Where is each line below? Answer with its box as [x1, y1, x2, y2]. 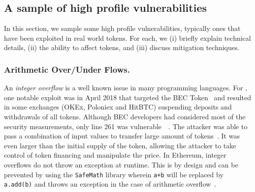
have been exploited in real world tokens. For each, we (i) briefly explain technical [4, 32, 251, 43]
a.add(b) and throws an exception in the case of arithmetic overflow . [4, 179, 217, 189]
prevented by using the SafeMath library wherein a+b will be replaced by [4, 169, 223, 179]
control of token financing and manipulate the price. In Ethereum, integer [4, 150, 226, 160]
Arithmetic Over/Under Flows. [4, 63, 130, 75]
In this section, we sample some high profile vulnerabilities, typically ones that [4, 23, 241, 33]
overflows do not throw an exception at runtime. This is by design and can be [4, 159, 238, 169]
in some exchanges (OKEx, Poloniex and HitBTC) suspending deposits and [4, 102, 232, 112]
